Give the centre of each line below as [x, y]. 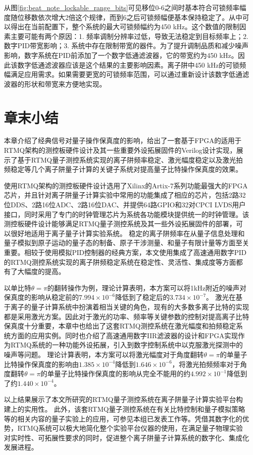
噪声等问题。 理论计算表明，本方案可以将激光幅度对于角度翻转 [104, 354]
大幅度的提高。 [41, 271]
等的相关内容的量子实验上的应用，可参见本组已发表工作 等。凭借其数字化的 [123, 418]
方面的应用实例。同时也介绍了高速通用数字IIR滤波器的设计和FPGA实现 [124, 335]
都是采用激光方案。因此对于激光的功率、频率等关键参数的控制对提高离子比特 [126, 316]
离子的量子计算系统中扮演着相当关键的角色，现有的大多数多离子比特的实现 [130, 306]
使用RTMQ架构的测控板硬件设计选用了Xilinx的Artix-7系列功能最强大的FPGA [126, 185]
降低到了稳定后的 [142, 297]
